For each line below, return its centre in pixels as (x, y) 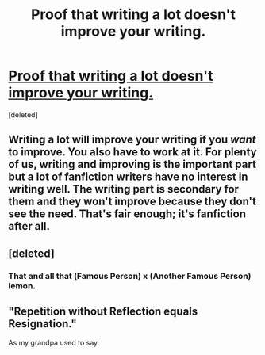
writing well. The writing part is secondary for (124, 189)
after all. (29, 226)
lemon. (22, 285)
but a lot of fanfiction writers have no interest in (128, 177)
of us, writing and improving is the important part (132, 164)
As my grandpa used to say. (54, 343)
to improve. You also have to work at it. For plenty (132, 152)
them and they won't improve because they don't (132, 202)
